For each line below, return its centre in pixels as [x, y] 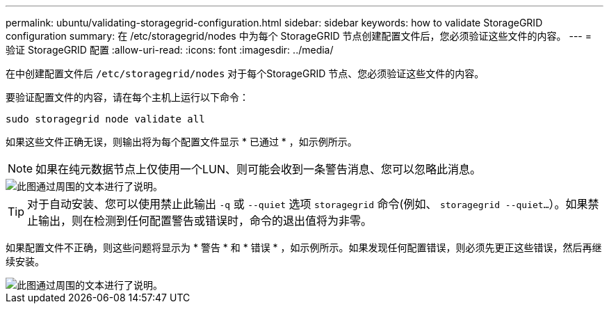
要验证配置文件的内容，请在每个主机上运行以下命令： [127, 97]
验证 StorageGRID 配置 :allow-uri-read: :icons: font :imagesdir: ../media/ [170, 50]
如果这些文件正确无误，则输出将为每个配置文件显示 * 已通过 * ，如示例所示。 [181, 142]
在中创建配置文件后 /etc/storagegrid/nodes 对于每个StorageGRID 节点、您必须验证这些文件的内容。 [245, 73]
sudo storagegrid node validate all [105, 119]
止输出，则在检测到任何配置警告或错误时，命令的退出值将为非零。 [200, 221]
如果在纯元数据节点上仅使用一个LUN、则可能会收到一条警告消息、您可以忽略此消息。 [259, 169]
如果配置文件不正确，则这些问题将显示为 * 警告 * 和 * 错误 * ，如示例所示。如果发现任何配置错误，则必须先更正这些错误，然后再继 [304, 247]
